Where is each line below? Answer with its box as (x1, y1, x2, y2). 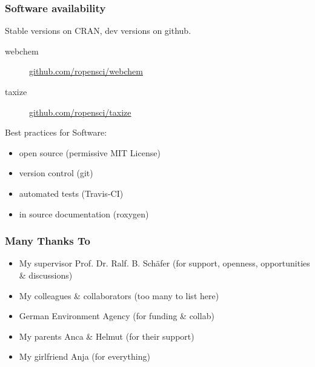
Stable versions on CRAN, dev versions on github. (5, 24, 191, 37)
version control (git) (19, 167, 93, 179)
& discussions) (19, 268, 73, 281)
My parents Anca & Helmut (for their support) (19, 329, 194, 342)
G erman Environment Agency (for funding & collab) (19, 309, 214, 322)
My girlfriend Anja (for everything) (19, 350, 150, 363)
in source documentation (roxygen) (19, 207, 149, 220)
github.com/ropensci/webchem (29, 65, 143, 78)
